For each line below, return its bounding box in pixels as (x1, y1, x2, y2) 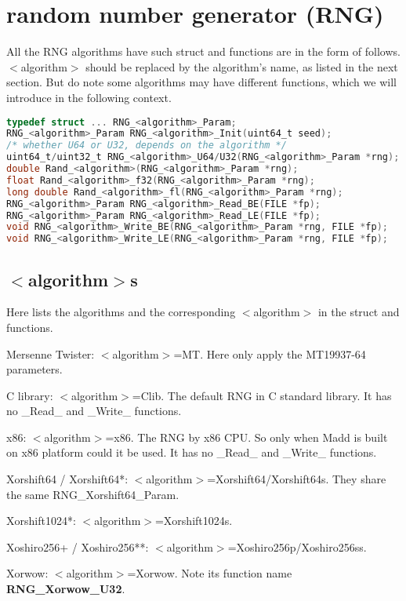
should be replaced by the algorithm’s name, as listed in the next (85, 58, 398, 75)
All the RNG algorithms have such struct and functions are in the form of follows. (6, 43, 401, 60)
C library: (6, 387, 53, 403)
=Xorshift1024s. (154, 512, 233, 529)
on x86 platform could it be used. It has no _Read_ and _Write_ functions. (6, 444, 377, 461)
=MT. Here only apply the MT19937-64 (173, 345, 366, 362)
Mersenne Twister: (6, 345, 95, 362)
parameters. (6, 361, 63, 377)
